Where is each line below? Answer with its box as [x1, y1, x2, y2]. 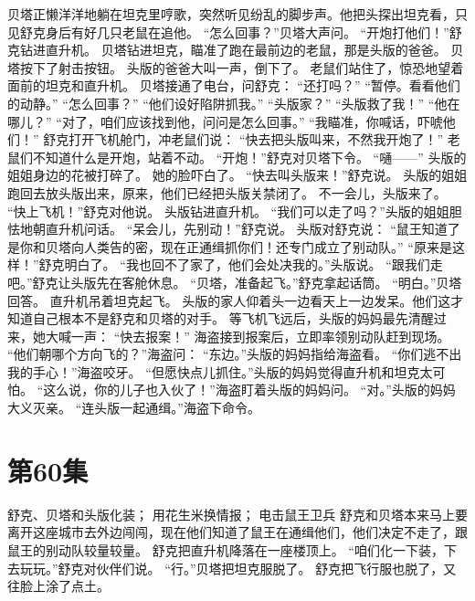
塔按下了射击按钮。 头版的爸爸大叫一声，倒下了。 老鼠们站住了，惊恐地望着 [7, 58, 464, 77]
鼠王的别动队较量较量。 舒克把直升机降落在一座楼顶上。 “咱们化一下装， [7, 540, 444, 559]
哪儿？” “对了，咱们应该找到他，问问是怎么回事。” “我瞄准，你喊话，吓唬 [7, 111, 443, 131]
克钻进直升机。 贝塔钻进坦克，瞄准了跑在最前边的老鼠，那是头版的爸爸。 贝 [7, 40, 464, 59]
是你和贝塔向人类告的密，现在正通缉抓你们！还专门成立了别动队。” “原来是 [7, 237, 452, 256]
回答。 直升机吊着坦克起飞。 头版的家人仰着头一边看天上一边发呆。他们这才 [7, 290, 464, 310]
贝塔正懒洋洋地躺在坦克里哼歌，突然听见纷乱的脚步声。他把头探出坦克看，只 [7, 5, 468, 23]
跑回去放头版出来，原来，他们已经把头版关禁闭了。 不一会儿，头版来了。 [7, 183, 447, 202]
